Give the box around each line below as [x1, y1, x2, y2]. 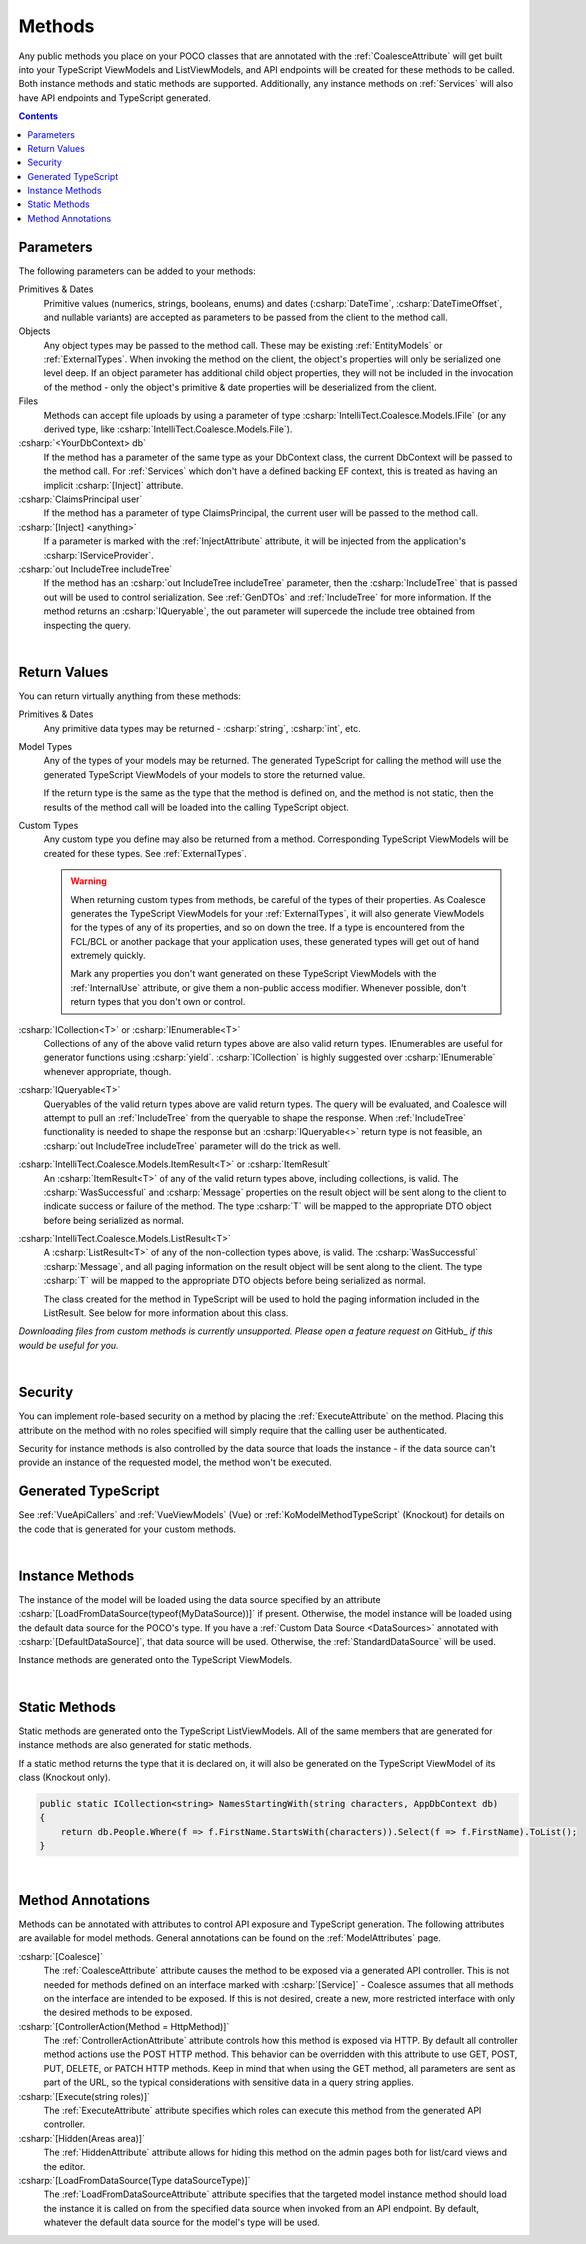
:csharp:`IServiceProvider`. [43, 549, 154, 561]
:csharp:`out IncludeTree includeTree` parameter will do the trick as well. [43, 1140, 342, 1152]
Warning [70, 875, 107, 887]
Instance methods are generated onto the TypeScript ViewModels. [18, 1654, 293, 1666]
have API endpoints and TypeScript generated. [18, 91, 212, 104]
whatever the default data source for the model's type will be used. [43, 2216, 320, 2229]
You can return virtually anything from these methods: [18, 690, 242, 702]
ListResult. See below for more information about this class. [43, 1307, 289, 1319]
